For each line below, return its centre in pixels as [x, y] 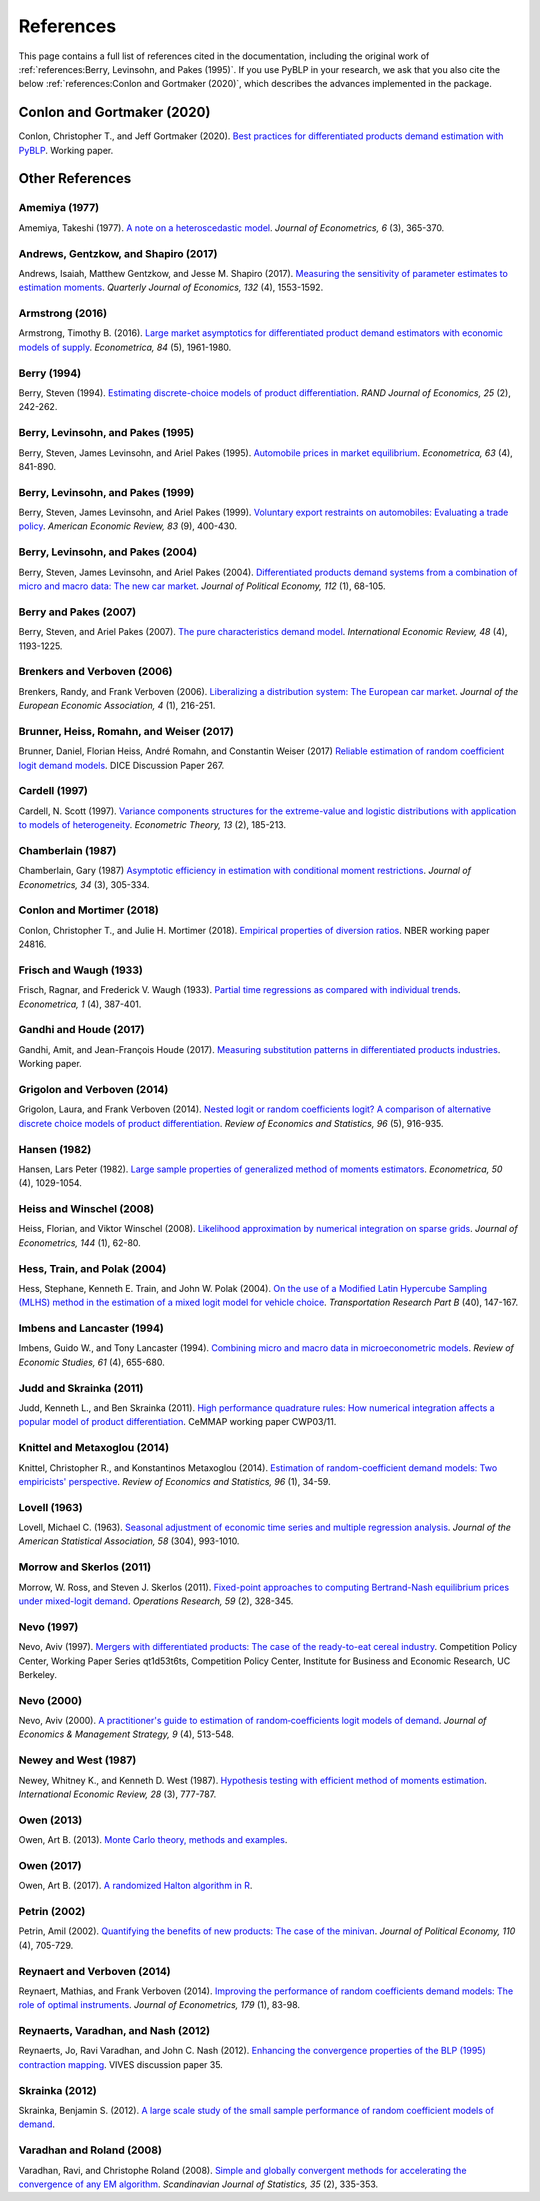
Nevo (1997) [48, 1627]
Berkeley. [37, 1674]
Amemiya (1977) [59, 208]
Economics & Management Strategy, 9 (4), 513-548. [126, 1734]
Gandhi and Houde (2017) [81, 1030]
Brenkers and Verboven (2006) [96, 672]
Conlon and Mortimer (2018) [88, 910]
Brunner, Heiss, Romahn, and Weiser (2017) [126, 731]
